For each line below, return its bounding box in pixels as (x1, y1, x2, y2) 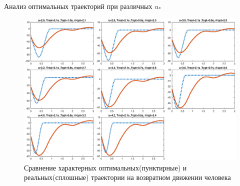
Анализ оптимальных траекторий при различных (4, 1, 152, 11)
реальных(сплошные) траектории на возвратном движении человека (24, 172, 231, 182)
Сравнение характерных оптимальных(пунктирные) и (24, 162, 187, 172)
